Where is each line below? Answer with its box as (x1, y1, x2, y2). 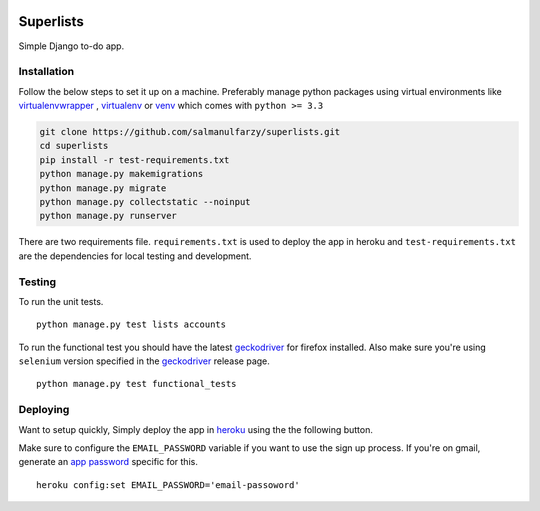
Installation (18, 65, 75, 79)
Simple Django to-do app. (18, 40, 125, 52)
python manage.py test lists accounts (36, 319, 227, 330)
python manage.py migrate (39, 182, 167, 194)
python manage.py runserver (39, 210, 177, 222)
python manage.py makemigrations (39, 168, 204, 180)
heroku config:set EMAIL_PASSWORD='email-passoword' (36, 479, 300, 490)
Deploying (18, 403, 70, 417)
